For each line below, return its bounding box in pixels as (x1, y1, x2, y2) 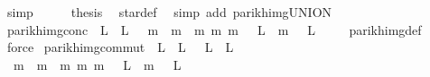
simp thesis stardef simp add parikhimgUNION (6, 3, 332, 21)
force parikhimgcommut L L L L (6, 38, 234, 56)
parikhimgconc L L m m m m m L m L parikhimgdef (6, 20, 422, 38)
